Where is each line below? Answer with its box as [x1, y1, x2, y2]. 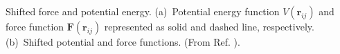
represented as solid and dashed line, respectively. [104, 19, 314, 33]
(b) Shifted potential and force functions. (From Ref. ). [6, 35, 240, 48]
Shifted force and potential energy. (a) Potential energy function [6, 4, 280, 18]
